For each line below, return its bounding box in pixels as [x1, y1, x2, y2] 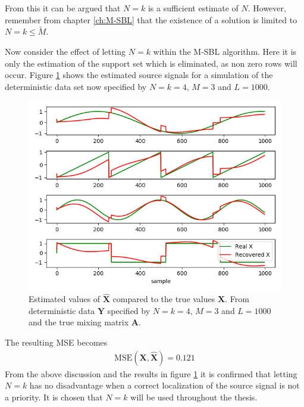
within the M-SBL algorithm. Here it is [153, 45, 297, 57]
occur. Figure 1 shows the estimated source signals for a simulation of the [5, 69, 273, 81]
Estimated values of [29, 293, 101, 305]
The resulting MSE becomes [5, 335, 108, 348]
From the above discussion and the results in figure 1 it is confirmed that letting [5, 367, 297, 380]
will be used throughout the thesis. [130, 390, 258, 403]
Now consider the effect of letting [5, 45, 126, 57]
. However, [247, 2, 286, 14]
